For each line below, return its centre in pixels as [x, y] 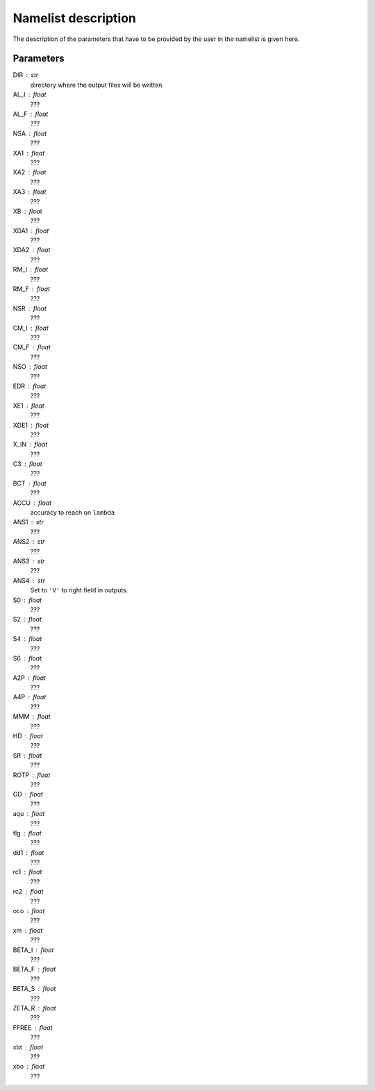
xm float [28, 930]
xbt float [28, 1047]
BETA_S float [34, 989]
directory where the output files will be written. [97, 85]
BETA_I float [33, 950]
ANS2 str [29, 542]
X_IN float [30, 444]
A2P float [30, 678]
